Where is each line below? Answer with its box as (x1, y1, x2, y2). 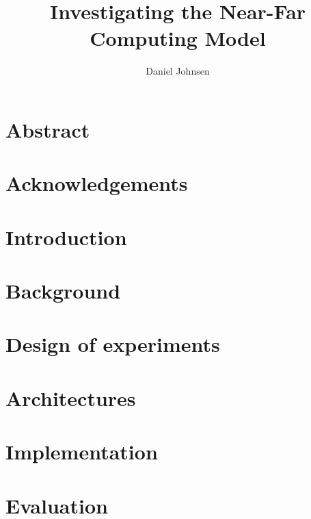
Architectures (5, 383, 136, 412)
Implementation (5, 438, 158, 466)
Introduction (5, 223, 127, 251)
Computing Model (90, 24, 266, 52)
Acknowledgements (5, 169, 188, 197)
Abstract (5, 115, 90, 143)
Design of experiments (5, 330, 220, 358)
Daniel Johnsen (146, 64, 210, 78)
